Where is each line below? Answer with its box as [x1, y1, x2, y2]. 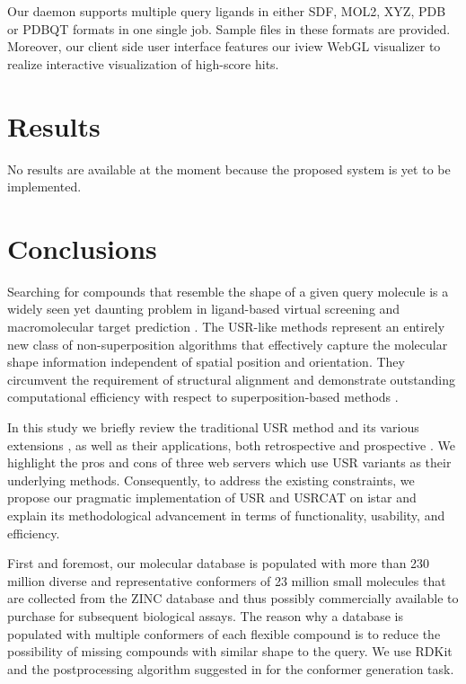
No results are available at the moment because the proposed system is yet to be [7, 159, 451, 178]
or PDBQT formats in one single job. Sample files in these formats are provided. [7, 19, 451, 38]
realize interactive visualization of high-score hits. [7, 54, 279, 73]
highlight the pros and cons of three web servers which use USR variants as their [7, 453, 452, 472]
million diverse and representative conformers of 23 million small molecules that [7, 571, 446, 590]
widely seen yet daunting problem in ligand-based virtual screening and [7, 299, 400, 318]
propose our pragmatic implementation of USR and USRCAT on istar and [7, 488, 417, 507]
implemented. [7, 177, 82, 196]
